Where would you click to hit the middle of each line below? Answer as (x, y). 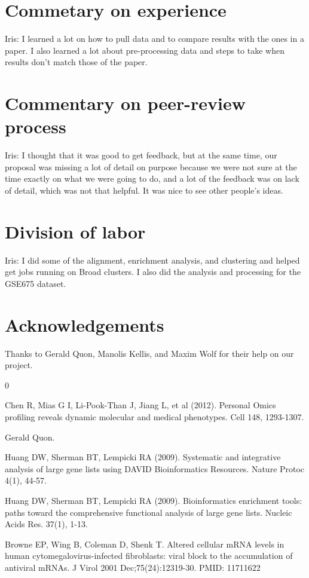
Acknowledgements (85, 324)
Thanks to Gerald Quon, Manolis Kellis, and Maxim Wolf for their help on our (149, 353)
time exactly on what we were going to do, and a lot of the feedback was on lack (152, 178)
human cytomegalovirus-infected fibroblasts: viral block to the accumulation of (149, 556)
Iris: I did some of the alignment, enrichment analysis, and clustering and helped (152, 260)
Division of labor (75, 231)
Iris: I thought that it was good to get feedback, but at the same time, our (141, 155)
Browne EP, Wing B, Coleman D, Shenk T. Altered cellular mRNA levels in (145, 544)
